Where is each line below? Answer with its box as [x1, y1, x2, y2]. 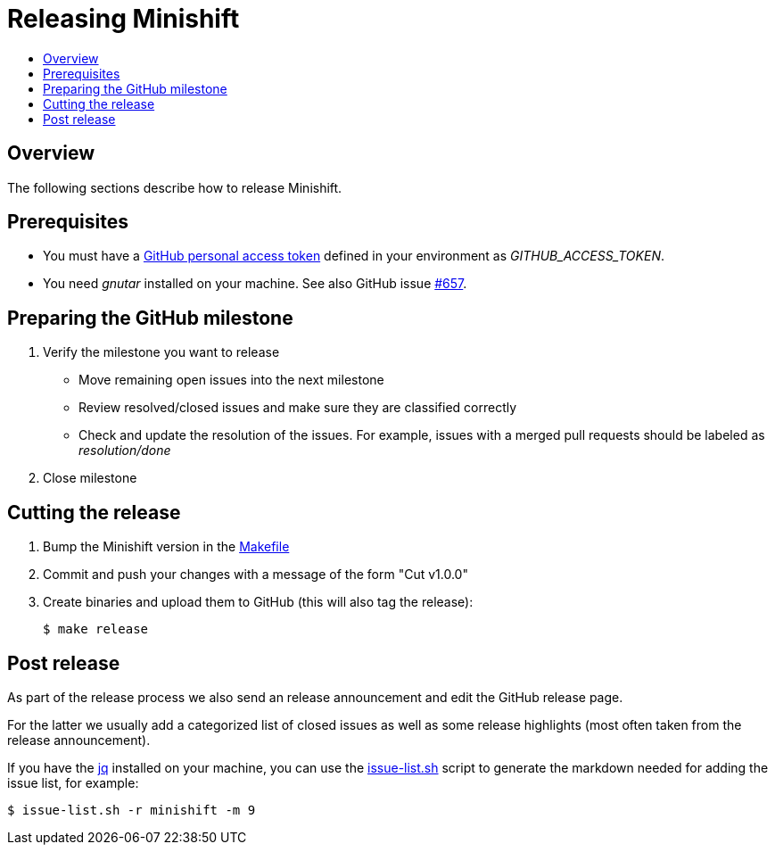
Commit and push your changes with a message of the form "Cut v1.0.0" [43, 567, 468, 583]
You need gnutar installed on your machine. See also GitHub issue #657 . [43, 276, 467, 292]
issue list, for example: [7, 774, 139, 790]
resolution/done [78, 443, 171, 459]
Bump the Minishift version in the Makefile [43, 539, 290, 555]
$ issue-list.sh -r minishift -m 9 [7, 802, 256, 817]
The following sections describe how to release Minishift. [7, 179, 342, 195]
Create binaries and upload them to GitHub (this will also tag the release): [43, 594, 474, 610]
